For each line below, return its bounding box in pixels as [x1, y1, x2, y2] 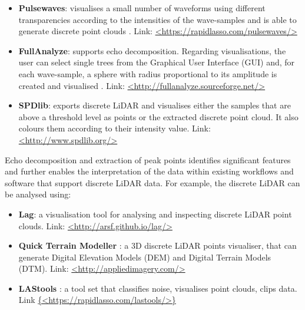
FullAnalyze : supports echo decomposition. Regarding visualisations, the [18, 44, 286, 57]
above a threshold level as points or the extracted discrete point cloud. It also [18, 110, 299, 123]
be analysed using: [5, 188, 71, 200]
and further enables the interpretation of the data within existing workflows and [5, 165, 294, 177]
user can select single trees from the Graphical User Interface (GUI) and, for [18, 56, 295, 68]
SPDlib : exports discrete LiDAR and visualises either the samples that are [18, 99, 291, 111]
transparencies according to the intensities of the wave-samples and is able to [18, 13, 297, 25]
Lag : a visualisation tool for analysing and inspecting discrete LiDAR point [18, 207, 292, 220]
